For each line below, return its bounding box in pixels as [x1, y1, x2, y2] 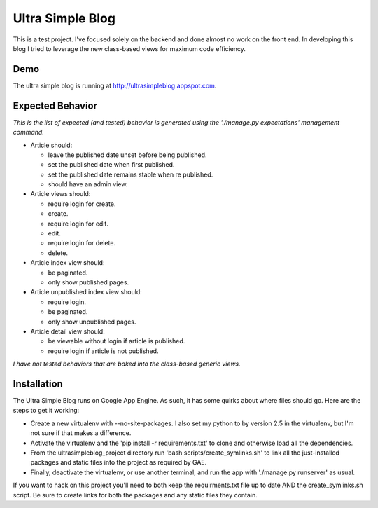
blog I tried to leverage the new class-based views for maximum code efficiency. [13, 44, 246, 53]
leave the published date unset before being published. [48, 151, 207, 159]
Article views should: [30, 190, 91, 198]
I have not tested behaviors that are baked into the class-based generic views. [13, 359, 241, 368]
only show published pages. [48, 278, 129, 287]
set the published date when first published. [48, 160, 175, 169]
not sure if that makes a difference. [30, 429, 132, 437]
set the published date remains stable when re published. [48, 170, 213, 179]
